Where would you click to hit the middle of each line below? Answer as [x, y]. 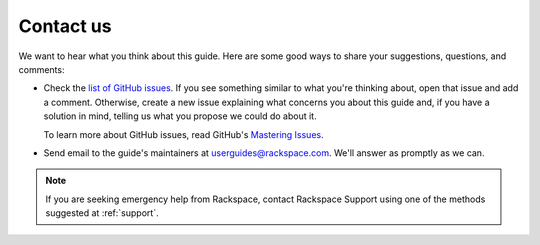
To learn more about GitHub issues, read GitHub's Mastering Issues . [183, 134]
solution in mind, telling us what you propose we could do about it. [180, 116]
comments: [41, 69]
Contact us [65, 26]
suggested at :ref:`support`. [102, 213]
